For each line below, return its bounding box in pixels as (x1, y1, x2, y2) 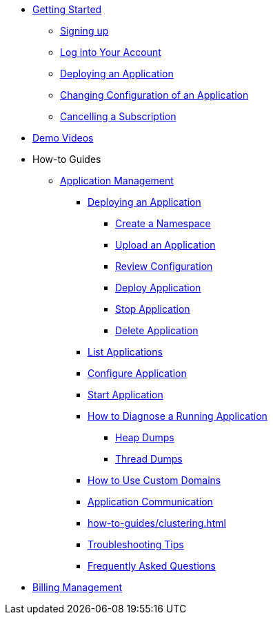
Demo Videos (32, 132, 94, 144)
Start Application (88, 389, 163, 400)
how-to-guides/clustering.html (88, 517, 226, 529)
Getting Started (32, 3, 102, 15)
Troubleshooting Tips (88, 539, 184, 550)
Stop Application (115, 303, 190, 315)
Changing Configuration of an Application (60, 89, 249, 101)
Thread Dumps (115, 453, 183, 465)
